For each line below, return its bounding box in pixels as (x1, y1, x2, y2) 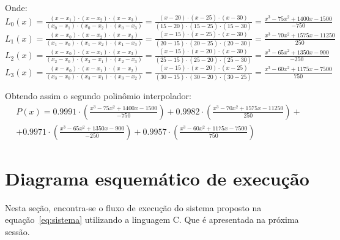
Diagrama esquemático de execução (5, 165, 309, 190)
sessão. (5, 225, 30, 238)
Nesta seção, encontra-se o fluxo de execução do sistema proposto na (5, 201, 262, 214)
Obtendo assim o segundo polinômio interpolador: (5, 89, 191, 102)
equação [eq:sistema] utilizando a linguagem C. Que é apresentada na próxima (5, 213, 299, 226)
